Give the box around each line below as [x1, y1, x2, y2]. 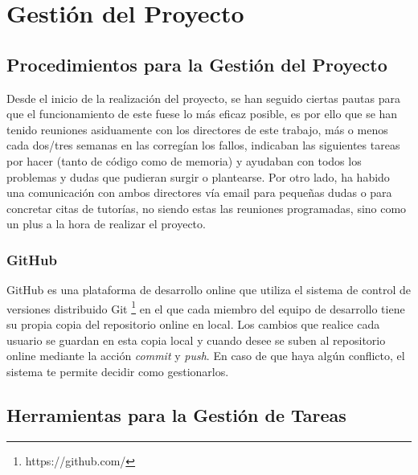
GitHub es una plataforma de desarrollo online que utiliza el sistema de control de [6, 281, 412, 298]
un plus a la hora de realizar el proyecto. [6, 215, 206, 232]
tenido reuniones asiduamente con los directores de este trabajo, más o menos [6, 121, 388, 137]
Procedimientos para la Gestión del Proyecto [6, 51, 387, 76]
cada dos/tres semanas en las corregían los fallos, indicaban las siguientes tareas [6, 137, 400, 154]
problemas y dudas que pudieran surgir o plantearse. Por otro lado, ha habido [6, 168, 390, 185]
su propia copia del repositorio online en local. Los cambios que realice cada [6, 315, 380, 332]
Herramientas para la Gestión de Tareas [6, 402, 346, 427]
